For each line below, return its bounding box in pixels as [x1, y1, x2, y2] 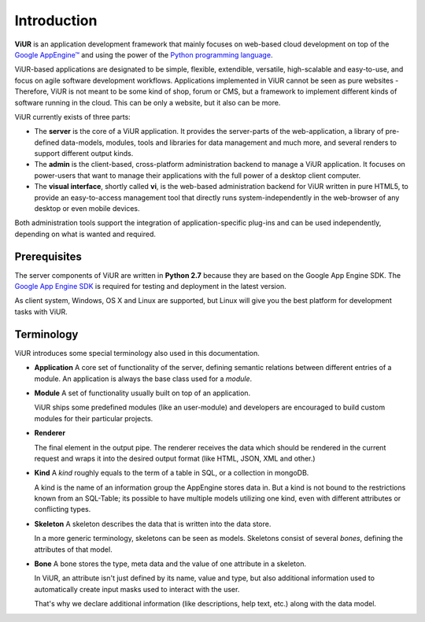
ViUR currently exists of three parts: [14, 112, 131, 121]
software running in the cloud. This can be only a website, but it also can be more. [14, 98, 281, 107]
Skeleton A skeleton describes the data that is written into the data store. [34, 519, 272, 528]
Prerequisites [14, 250, 82, 263]
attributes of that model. [34, 544, 113, 554]
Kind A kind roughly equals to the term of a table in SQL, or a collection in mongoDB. [34, 468, 309, 478]
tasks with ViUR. [14, 307, 68, 317]
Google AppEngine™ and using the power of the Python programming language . [14, 50, 273, 59]
